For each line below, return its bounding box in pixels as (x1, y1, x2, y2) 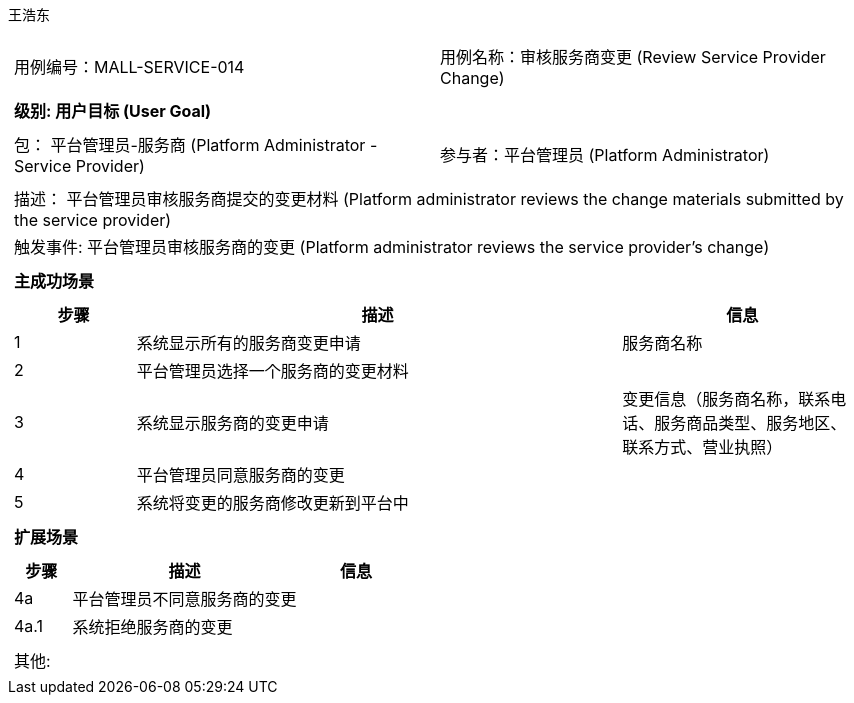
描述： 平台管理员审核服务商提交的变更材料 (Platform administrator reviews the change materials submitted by (14, 189, 844, 209)
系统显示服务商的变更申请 (136, 413, 329, 433)
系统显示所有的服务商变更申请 (136, 333, 361, 353)
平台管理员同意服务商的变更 (136, 465, 345, 485)
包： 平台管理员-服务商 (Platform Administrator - (14, 135, 378, 155)
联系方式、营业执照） (622, 437, 783, 457)
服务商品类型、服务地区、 (654, 413, 847, 433)
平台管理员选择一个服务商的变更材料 (136, 361, 409, 381)
